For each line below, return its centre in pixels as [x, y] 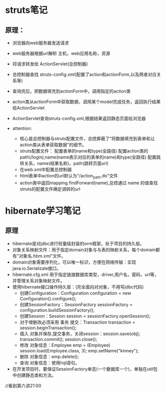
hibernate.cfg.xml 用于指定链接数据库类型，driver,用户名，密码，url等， [85, 274]
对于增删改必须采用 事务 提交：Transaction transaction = [78, 322]
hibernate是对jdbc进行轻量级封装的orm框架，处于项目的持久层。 [78, 243]
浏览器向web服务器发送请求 [41, 43]
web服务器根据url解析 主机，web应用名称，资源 [61, 53]
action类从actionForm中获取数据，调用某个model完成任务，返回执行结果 [86, 102]
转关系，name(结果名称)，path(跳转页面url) [64, 163]
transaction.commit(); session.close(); [58, 339]
